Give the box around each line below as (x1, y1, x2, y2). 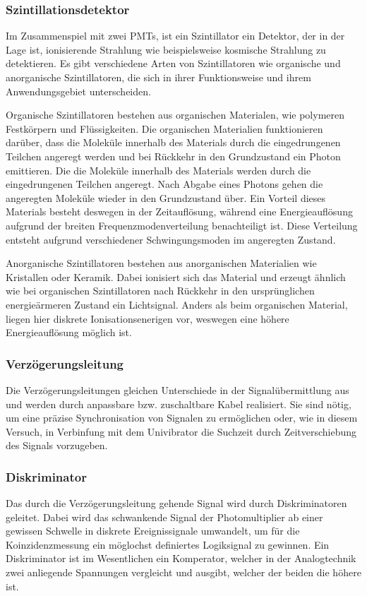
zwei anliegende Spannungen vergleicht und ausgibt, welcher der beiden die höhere (6, 565, 361, 580)
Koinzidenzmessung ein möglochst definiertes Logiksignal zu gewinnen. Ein (6, 537, 330, 552)
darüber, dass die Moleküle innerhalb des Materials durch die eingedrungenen (6, 135, 341, 150)
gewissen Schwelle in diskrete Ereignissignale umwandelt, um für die (6, 523, 300, 538)
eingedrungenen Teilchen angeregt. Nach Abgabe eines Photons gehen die (6, 177, 323, 191)
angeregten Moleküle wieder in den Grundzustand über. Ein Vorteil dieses (6, 190, 326, 205)
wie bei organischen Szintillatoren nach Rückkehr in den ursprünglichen (6, 283, 315, 298)
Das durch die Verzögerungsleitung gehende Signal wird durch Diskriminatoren (6, 496, 347, 511)
